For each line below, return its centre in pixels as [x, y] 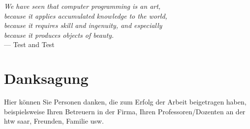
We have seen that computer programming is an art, [82, 6]
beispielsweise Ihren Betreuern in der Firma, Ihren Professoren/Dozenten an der [125, 111]
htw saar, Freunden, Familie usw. [54, 121]
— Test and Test [29, 44]
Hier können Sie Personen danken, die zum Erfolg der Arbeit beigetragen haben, [125, 102]
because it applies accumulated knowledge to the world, [86, 15]
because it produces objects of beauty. [59, 35]
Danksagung [46, 78]
